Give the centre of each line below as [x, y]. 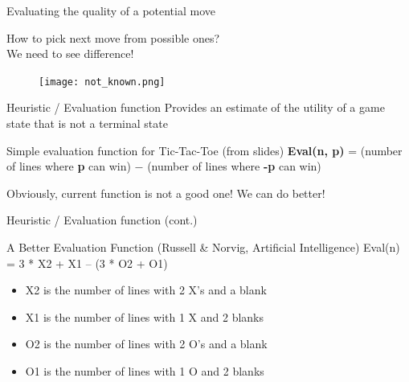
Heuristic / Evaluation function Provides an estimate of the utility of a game [196, 107]
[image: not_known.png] [102, 82]
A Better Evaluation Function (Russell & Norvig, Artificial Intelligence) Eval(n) [203, 247]
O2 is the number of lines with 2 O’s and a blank [146, 344]
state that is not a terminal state [87, 123]
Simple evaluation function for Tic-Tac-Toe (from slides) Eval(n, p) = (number [204, 150]
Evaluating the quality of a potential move [111, 10]
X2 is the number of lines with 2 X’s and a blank [146, 290]
